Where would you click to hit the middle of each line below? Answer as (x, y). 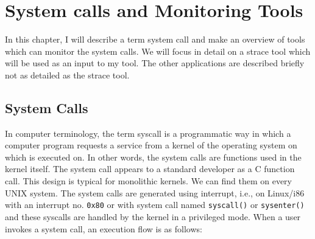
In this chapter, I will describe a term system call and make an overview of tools (155, 39)
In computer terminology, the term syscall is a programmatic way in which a (148, 133)
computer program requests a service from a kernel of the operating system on (151, 145)
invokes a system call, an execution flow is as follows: (104, 228)
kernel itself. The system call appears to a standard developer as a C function (150, 169)
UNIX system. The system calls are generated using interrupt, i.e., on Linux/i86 (155, 192)
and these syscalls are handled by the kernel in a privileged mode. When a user (153, 216)
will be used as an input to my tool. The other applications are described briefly (155, 63)
